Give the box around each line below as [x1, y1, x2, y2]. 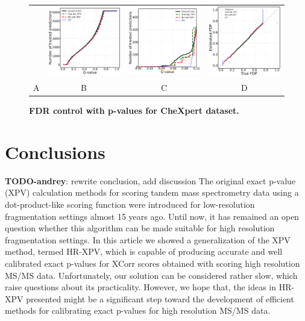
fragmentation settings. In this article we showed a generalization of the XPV [5, 233, 291, 246]
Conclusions [5, 139, 105, 164]
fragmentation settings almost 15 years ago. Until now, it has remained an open [5, 210, 300, 222]
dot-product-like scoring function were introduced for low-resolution [5, 198, 255, 210]
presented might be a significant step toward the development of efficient [26, 292, 294, 305]
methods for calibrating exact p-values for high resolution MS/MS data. [5, 304, 271, 317]
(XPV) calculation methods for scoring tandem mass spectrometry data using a [5, 186, 299, 199]
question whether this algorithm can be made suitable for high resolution [5, 222, 275, 234]
